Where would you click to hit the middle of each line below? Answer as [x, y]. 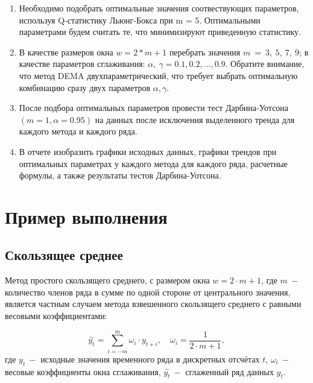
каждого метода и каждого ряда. [78, 131]
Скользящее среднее [64, 255]
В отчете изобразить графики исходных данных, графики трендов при [148, 151]
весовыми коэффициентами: [56, 316]
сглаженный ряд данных [229, 371]
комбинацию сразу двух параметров [85, 87]
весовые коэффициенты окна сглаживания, [83, 371]
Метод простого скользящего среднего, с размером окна [107, 280]
